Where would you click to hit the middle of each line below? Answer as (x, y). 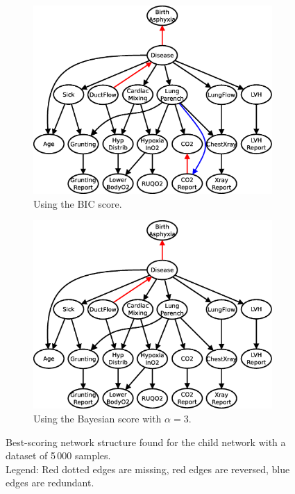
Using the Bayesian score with (98, 418)
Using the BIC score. (78, 203)
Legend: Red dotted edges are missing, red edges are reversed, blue (148, 469)
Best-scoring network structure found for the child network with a (146, 442)
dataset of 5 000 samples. (58, 455)
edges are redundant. (50, 483)
